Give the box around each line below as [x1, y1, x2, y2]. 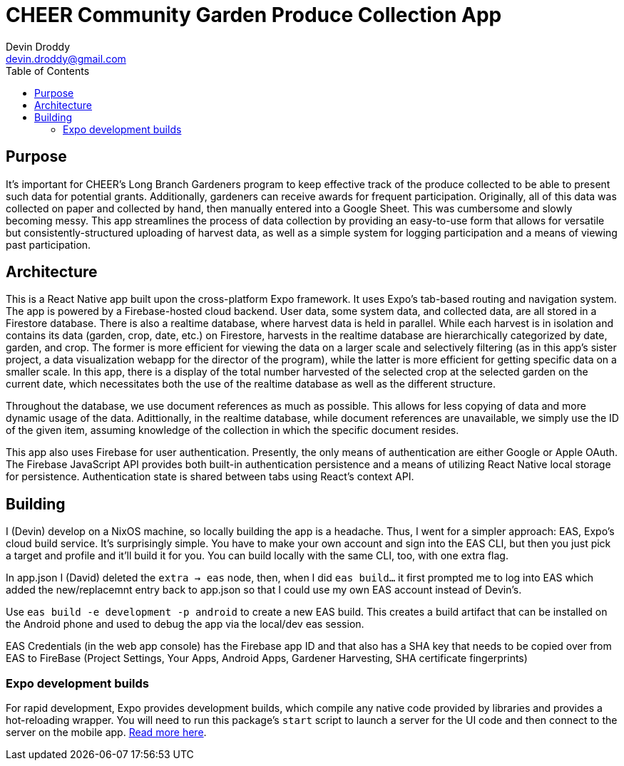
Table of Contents [6, 64, 90, 77]
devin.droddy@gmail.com [6, 52, 126, 65]
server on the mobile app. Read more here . [6, 726, 207, 739]
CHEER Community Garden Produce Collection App [6, 3, 502, 27]
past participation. [6, 238, 91, 251]
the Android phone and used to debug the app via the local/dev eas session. [6, 618, 364, 631]
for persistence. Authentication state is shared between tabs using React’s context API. [6, 470, 414, 483]
